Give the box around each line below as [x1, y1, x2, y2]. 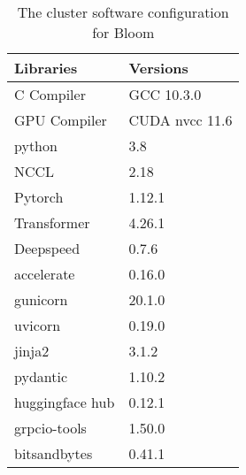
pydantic [14, 366, 68, 387]
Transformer [14, 212, 90, 233]
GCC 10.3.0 [128, 84, 202, 104]
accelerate [14, 264, 75, 284]
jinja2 [14, 341, 50, 361]
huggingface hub [14, 392, 115, 412]
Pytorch [14, 187, 64, 207]
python [14, 135, 58, 156]
